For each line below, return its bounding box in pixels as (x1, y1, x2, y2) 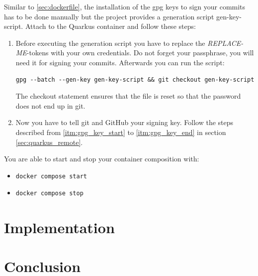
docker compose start (15, 172, 87, 180)
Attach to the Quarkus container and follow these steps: (25, 21, 196, 31)
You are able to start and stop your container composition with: (4, 153, 199, 164)
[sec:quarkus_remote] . (15, 137, 83, 147)
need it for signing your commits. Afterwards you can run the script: (15, 57, 225, 67)
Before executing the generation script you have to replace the (15, 37, 205, 48)
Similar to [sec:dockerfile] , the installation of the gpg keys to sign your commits (4, 1, 246, 11)
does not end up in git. (15, 100, 86, 111)
